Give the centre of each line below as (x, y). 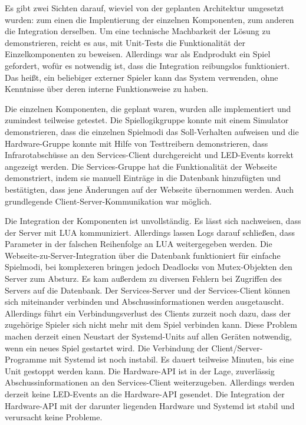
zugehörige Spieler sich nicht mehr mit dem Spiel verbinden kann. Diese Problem (151, 324)
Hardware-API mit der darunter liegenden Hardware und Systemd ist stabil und (150, 405)
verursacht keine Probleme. (54, 417)
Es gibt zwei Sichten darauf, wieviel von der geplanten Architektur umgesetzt (144, 8)
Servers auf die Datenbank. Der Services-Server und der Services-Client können (147, 290)
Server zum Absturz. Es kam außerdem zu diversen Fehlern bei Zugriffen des (143, 279)
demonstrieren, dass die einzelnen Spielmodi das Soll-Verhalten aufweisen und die (152, 131)
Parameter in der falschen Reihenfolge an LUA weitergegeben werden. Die (139, 244)
